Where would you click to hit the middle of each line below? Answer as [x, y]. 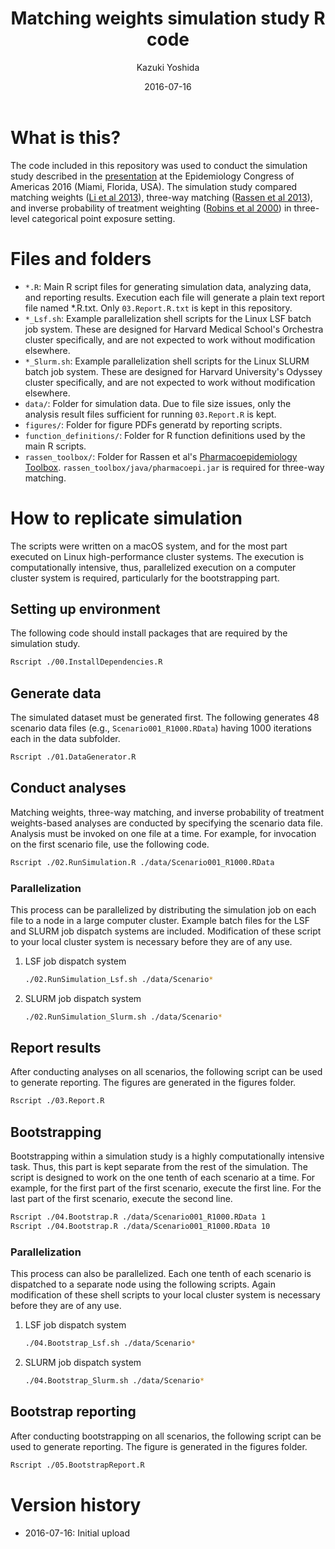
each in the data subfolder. [65, 739]
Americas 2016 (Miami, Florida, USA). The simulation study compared [154, 186]
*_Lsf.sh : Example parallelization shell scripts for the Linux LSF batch [168, 318]
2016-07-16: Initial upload [77, 1533]
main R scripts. [55, 446]
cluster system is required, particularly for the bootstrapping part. [145, 578]
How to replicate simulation [126, 518]
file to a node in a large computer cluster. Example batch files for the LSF [160, 920]
